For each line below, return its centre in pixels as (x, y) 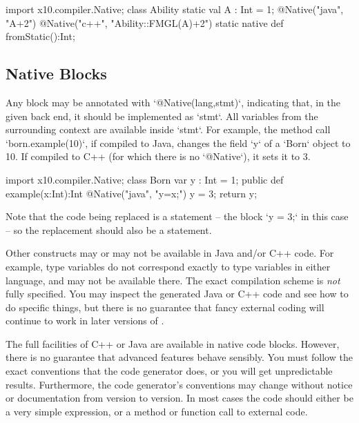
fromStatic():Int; (40, 36)
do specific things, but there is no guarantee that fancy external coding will (165, 307)
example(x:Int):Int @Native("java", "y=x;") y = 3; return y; (132, 193)
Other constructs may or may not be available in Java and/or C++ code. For (170, 253)
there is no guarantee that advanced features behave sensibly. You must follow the (179, 357)
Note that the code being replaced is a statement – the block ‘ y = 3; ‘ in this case (177, 216)
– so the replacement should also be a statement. (109, 229)
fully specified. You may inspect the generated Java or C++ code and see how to (177, 294)
